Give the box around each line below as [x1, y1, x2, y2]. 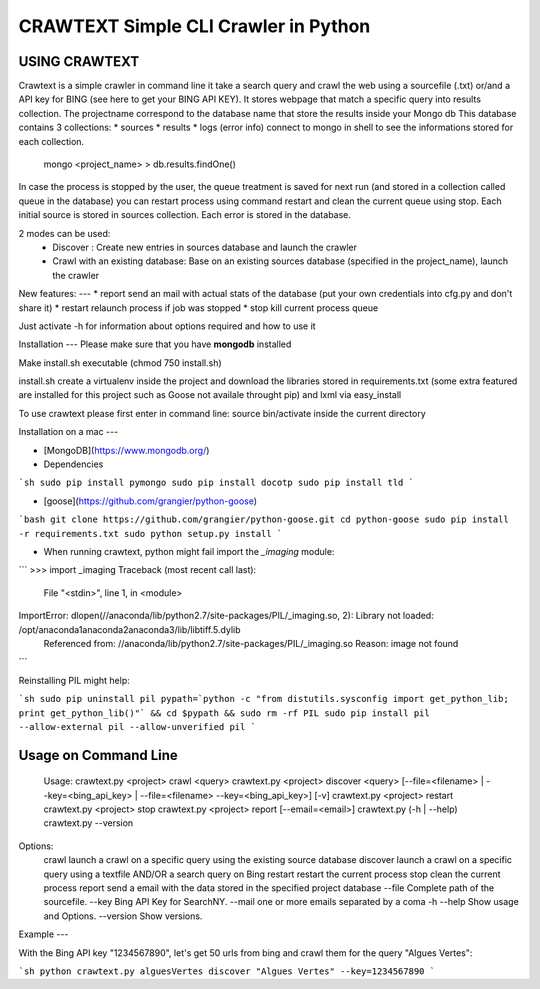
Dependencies [43, 458, 104, 470]
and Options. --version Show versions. [43, 910, 203, 922]
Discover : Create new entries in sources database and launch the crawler [52, 241, 357, 253]
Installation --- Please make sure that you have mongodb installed [18, 338, 292, 350]
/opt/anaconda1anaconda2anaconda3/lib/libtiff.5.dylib [18, 623, 241, 635]
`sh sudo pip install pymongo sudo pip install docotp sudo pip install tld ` [18, 477, 415, 489]
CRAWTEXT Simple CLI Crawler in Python [18, 15, 371, 37]
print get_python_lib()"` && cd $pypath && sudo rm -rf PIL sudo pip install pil [18, 707, 430, 719]
